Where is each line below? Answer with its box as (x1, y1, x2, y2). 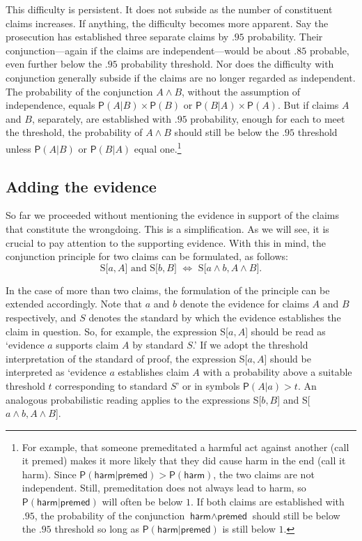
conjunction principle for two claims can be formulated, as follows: (6, 249, 288, 264)
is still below (222, 521, 276, 536)
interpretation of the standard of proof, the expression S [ (6, 351, 248, 365)
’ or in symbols (176, 378, 240, 393)
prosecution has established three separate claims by (6, 29, 229, 44)
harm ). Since (22, 466, 77, 481)
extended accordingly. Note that (6, 296, 143, 311)
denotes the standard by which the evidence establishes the (88, 310, 341, 324)
